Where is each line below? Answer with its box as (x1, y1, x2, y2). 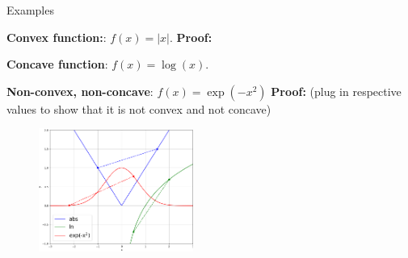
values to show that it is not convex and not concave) (6, 100, 271, 117)
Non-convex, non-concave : (6, 82, 154, 99)
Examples (6, 2, 54, 18)
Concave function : (6, 56, 108, 73)
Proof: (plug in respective (271, 82, 402, 99)
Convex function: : (6, 28, 107, 45)
